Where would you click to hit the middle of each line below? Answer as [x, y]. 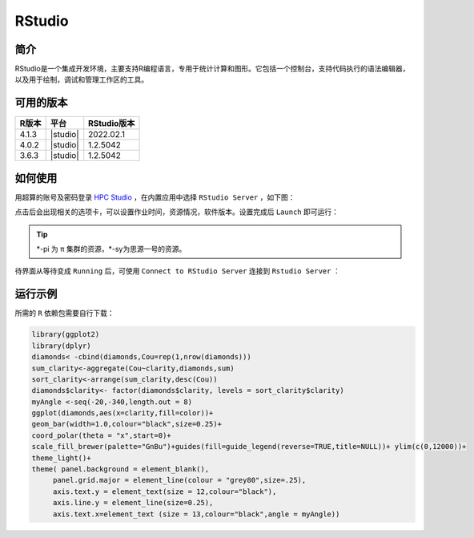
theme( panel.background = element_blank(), [121, 469]
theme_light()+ [61, 458]
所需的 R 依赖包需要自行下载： [65, 313]
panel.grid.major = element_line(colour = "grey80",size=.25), [179, 480]
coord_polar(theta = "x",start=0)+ [101, 435]
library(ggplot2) [66, 334]
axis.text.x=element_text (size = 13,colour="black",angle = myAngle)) [196, 514]
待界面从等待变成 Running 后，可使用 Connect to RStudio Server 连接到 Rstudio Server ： [177, 271]
